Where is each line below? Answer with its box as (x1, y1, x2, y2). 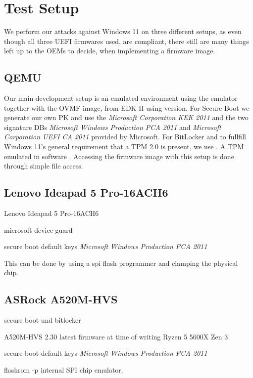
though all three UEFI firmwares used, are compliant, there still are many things (4, 36, 249, 46)
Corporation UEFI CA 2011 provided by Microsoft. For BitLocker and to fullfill (4, 131, 246, 142)
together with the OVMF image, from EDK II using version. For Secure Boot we (4, 102, 250, 113)
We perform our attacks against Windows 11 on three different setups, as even (4, 26, 242, 37)
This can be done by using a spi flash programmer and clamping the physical (4, 257, 238, 268)
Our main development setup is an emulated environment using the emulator (4, 93, 238, 103)
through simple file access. (4, 161, 83, 171)
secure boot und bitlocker (4, 315, 81, 325)
